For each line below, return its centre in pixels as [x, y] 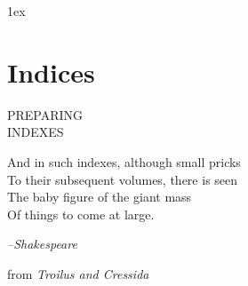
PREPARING [45, 114]
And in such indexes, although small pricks [124, 161]
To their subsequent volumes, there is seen [123, 179]
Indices [51, 71]
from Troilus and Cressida [78, 273]
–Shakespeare [42, 244]
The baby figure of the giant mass [100, 197]
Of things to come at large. [81, 214]
